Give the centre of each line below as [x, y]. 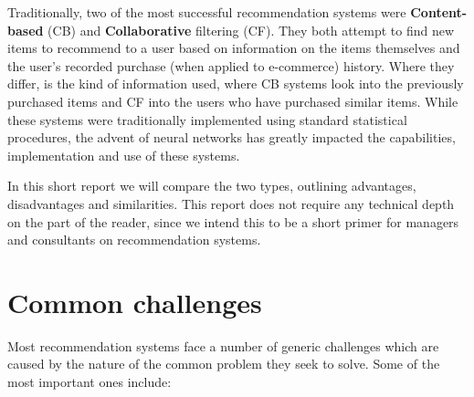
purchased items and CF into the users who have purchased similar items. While [233, 101]
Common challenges [135, 302]
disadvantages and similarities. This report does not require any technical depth [231, 203]
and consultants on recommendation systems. [134, 240]
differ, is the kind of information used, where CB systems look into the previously [236, 84]
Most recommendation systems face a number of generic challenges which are [223, 345]
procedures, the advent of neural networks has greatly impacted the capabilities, [232, 137]
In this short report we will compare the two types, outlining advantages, [212, 186]
